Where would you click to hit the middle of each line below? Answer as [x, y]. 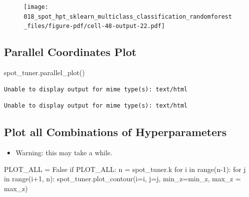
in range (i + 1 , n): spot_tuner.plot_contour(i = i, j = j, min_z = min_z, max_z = [123, 179]
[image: [36, 7]
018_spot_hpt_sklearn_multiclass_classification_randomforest [128, 16]
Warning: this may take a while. [64, 153]
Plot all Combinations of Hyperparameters [115, 132]
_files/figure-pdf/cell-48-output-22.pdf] [94, 26]
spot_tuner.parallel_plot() [44, 72]
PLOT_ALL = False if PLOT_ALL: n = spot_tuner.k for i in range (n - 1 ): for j [125, 169]
